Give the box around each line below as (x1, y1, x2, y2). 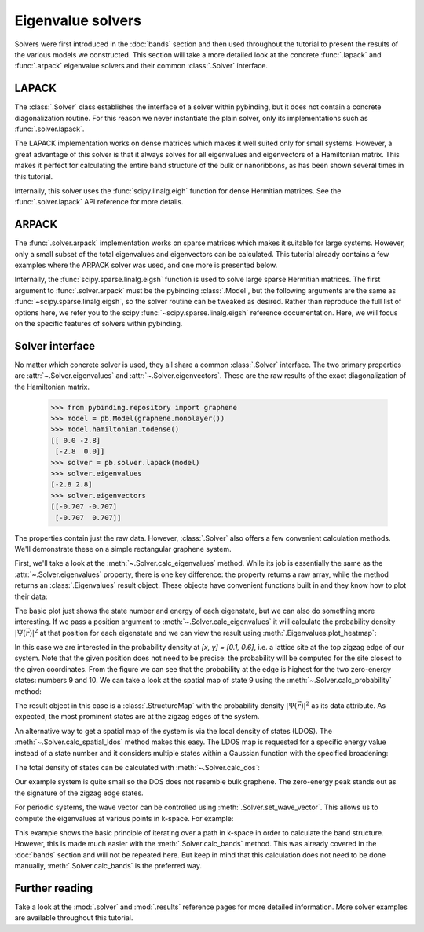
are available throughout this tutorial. (14, 913, 133, 923)
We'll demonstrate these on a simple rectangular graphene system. (14, 544, 232, 553)
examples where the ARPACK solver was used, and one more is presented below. (14, 260, 278, 270)
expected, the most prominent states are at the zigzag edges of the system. (14, 712, 260, 721)
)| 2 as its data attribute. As (300, 700, 386, 710)
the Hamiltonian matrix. (14, 382, 90, 391)
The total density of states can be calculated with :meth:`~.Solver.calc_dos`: (14, 762, 261, 772)
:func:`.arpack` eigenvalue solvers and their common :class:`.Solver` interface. (14, 61, 269, 71)
